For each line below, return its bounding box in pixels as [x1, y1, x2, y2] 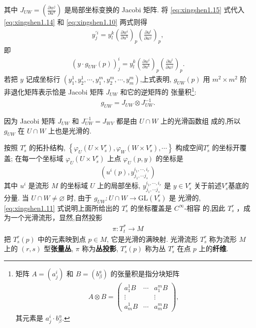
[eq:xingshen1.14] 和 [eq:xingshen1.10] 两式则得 [4, 17, 148, 27]
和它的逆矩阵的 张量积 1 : [120, 85, 196, 97]
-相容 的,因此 [184, 202, 225, 213]
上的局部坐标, [97, 180, 141, 191]
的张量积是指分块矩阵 [110, 268, 180, 279]
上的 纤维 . [198, 243, 228, 254]
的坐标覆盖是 [130, 202, 172, 213]
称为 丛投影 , [82, 243, 119, 254]
